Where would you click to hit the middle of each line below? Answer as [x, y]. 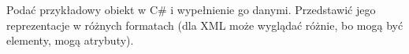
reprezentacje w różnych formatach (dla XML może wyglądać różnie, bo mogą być [205, 25]
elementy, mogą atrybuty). [70, 40]
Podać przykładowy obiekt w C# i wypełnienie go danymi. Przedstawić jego [191, 9]
